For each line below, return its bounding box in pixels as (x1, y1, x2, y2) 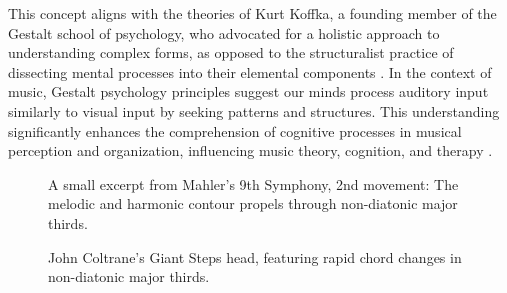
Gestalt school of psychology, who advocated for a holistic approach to (8, 22, 440, 43)
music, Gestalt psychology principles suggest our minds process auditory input (8, 81, 489, 102)
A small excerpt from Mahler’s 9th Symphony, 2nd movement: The (48, 173, 459, 194)
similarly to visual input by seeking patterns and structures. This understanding (8, 100, 500, 121)
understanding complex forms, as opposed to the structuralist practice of (8, 42, 454, 63)
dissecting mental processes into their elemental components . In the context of (8, 61, 492, 82)
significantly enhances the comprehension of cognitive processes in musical (8, 120, 462, 141)
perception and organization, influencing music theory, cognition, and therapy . (8, 140, 493, 161)
